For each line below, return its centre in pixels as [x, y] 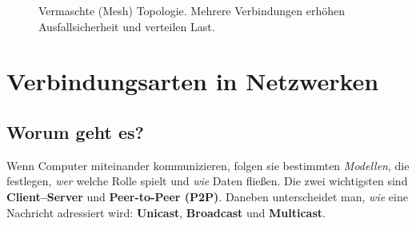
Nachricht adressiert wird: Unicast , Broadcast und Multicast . [166, 212]
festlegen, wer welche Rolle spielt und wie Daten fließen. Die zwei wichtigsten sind [207, 181]
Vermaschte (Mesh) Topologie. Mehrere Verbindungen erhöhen [192, 10]
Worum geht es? [75, 131]
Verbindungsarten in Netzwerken [193, 81]
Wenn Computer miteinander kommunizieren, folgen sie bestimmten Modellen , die [208, 165]
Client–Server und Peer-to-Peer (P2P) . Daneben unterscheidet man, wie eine [207, 196]
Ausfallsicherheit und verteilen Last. [127, 26]
